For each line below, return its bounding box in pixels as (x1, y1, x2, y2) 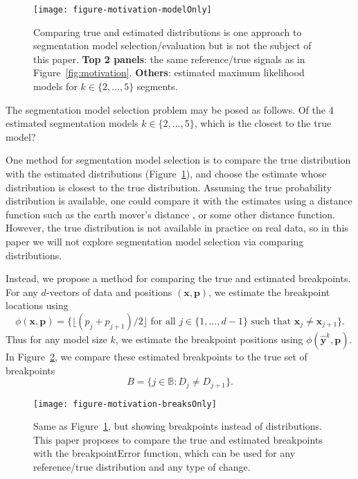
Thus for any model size (6, 331, 107, 346)
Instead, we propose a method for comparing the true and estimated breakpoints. (6, 271, 351, 286)
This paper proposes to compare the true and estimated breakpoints (33, 432, 323, 446)
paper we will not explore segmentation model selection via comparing (6, 234, 304, 248)
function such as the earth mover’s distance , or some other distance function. (6, 207, 335, 221)
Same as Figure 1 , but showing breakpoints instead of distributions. (33, 419, 322, 433)
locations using (6, 298, 69, 313)
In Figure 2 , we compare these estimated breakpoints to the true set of (6, 349, 307, 363)
